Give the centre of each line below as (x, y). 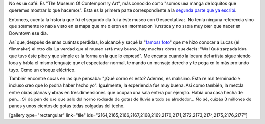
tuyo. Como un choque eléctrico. (42, 70)
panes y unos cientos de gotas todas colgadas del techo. (67, 106)
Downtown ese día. (28, 33)
